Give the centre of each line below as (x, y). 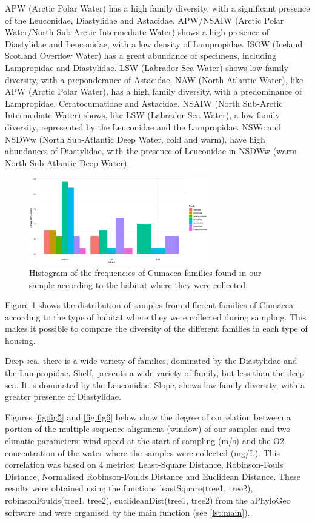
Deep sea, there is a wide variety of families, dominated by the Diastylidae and (151, 361)
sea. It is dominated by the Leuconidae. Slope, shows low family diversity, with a (155, 384)
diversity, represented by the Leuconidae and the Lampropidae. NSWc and (143, 127)
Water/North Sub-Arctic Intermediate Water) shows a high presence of (137, 32)
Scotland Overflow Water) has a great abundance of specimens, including (141, 56)
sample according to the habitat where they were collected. (139, 284)
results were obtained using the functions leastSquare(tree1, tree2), (129, 488)
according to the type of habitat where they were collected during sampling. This (156, 316)
